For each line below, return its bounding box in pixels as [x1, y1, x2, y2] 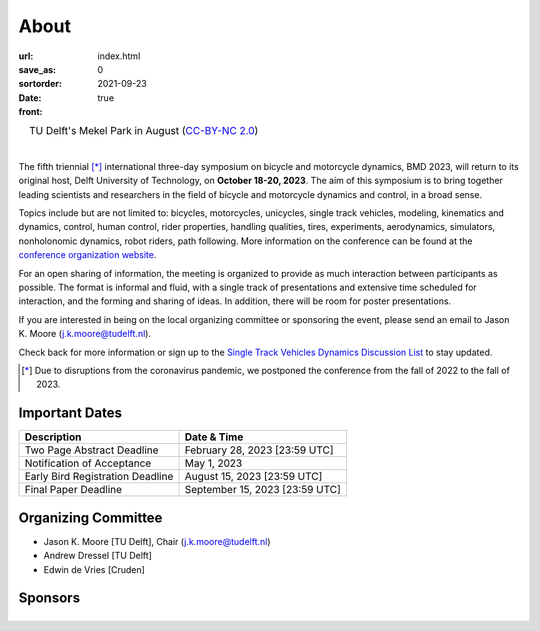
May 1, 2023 [184, 456, 243, 470]
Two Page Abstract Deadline [24, 443, 159, 457]
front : [18, 106, 44, 118]
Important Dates [18, 405, 122, 422]
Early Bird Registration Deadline [24, 470, 174, 484]
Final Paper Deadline [24, 483, 123, 497]
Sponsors [18, 590, 80, 607]
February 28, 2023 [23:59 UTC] [184, 443, 334, 457]
